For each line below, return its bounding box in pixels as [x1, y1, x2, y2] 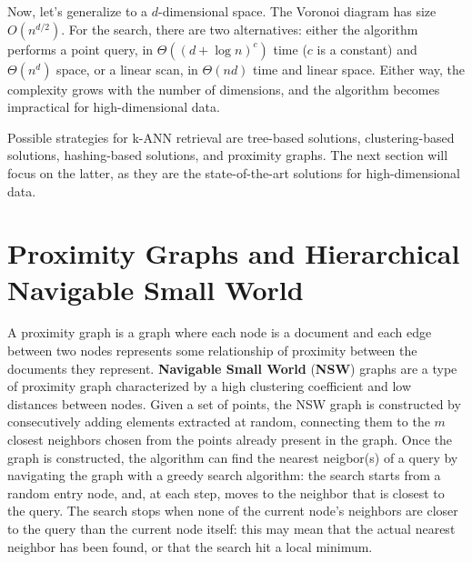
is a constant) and [316, 39, 417, 58]
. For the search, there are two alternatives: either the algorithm [61, 19, 418, 38]
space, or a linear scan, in [56, 59, 198, 78]
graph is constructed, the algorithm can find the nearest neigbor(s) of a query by [7, 447, 458, 467]
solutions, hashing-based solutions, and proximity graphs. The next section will [7, 146, 448, 165]
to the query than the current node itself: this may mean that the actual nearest [7, 519, 456, 537]
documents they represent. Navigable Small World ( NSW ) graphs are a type [7, 358, 457, 377]
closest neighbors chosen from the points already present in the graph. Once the [7, 430, 453, 449]
